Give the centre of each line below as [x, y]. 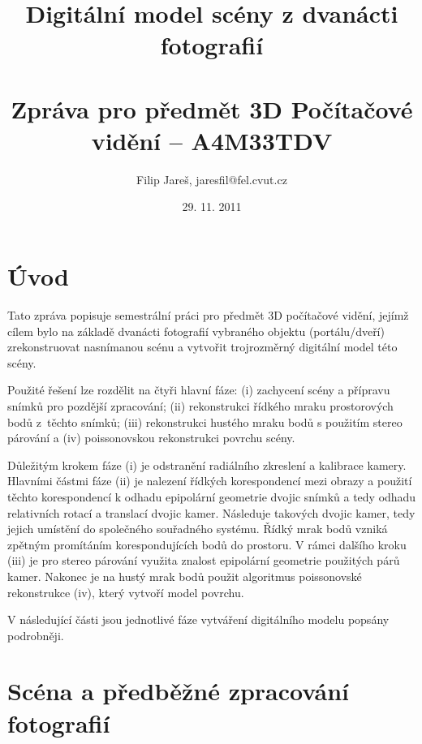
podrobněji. [36, 635]
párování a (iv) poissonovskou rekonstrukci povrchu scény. [151, 438]
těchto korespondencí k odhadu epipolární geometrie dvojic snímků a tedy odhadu [212, 496]
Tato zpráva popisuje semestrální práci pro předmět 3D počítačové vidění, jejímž [208, 315]
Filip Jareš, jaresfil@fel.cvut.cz [212, 179]
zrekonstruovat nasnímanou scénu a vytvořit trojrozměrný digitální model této [202, 347]
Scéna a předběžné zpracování [178, 691]
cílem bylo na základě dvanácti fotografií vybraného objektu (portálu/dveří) [196, 331]
